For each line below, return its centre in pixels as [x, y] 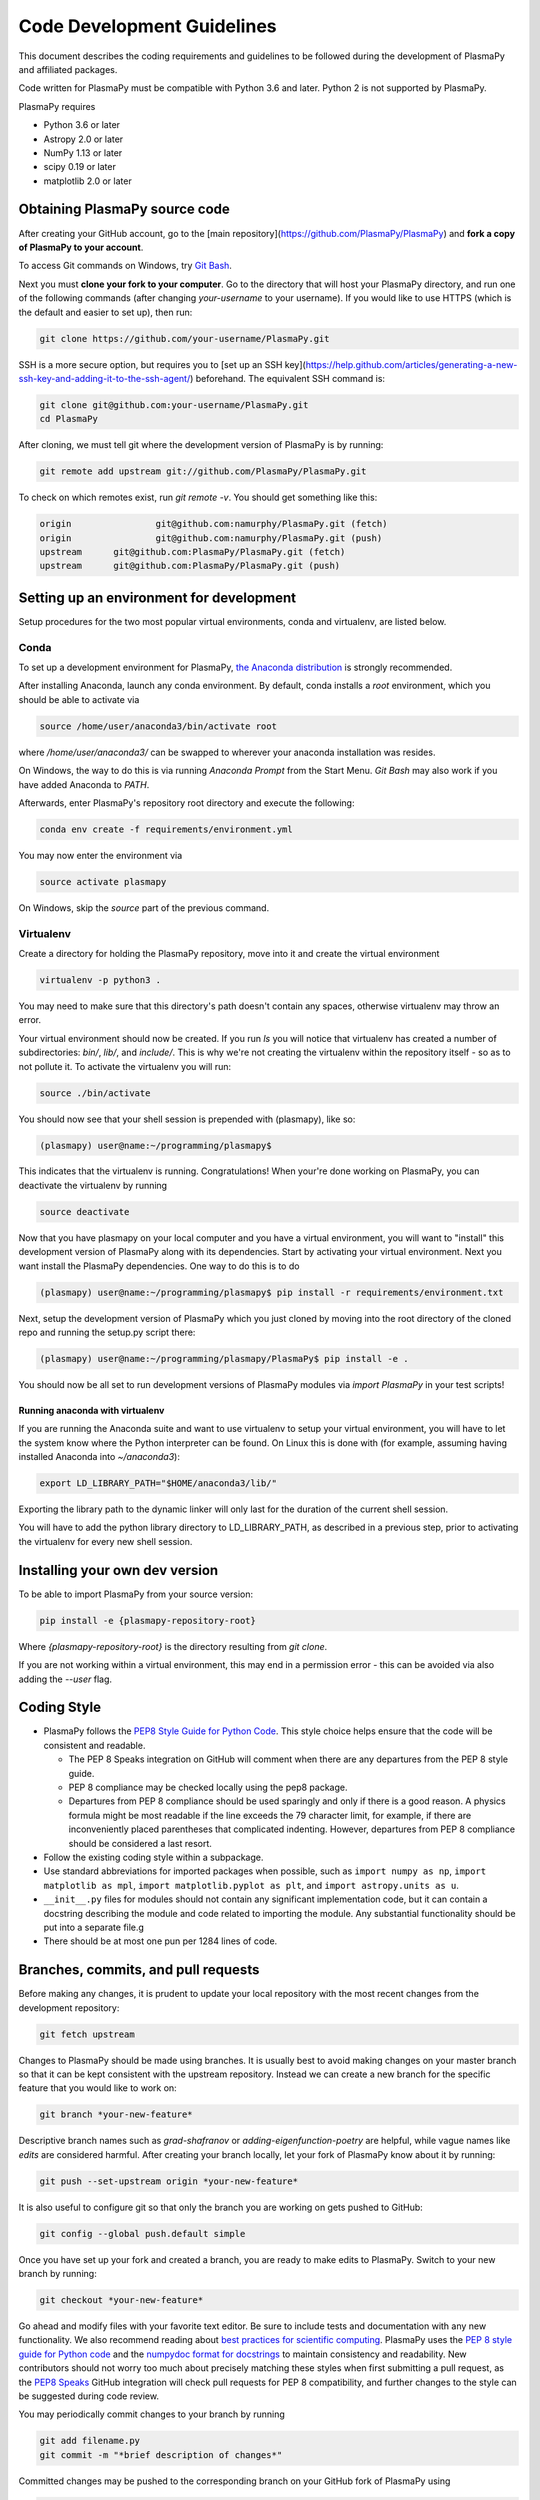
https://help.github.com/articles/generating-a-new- [411, 364]
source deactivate [84, 1211]
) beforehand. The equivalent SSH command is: [287, 378]
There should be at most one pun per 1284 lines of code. [160, 1941]
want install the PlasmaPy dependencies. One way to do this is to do [159, 1266]
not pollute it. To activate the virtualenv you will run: [125, 1066]
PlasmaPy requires [57, 106]
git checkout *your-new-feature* [121, 2300]
